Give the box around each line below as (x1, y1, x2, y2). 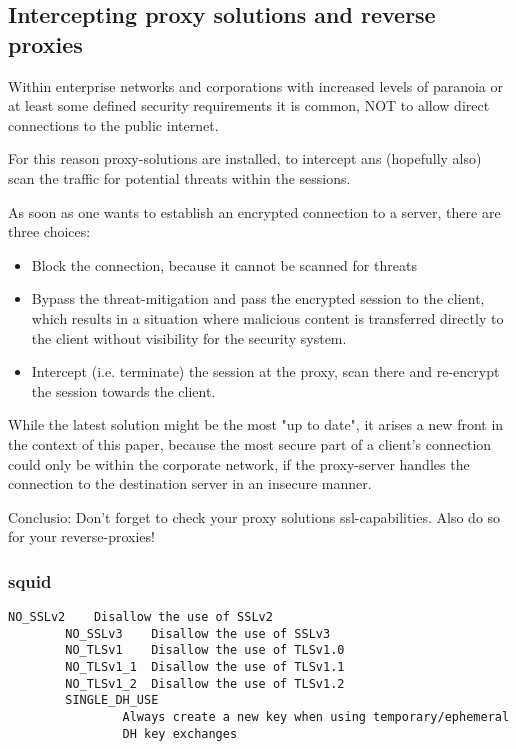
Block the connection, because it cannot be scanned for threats (31, 254, 417, 275)
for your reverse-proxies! (8, 526, 155, 547)
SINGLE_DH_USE (65, 693, 159, 708)
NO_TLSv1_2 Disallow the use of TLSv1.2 (65, 676, 345, 691)
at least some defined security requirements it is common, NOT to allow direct (8, 95, 490, 116)
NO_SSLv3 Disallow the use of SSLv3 (65, 626, 331, 641)
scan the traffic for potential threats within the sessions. (8, 167, 351, 188)
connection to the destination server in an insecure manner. (8, 473, 372, 494)
